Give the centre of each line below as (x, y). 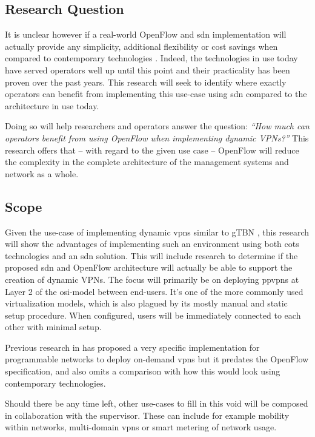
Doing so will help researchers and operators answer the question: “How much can (157, 126)
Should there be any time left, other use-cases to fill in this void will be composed (157, 403)
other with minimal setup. (53, 327)
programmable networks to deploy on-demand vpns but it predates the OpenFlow (157, 359)
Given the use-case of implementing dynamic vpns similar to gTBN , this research (157, 232)
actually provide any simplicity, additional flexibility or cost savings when (141, 46)
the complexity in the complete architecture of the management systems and (147, 162)
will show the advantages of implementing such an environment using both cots (152, 244)
